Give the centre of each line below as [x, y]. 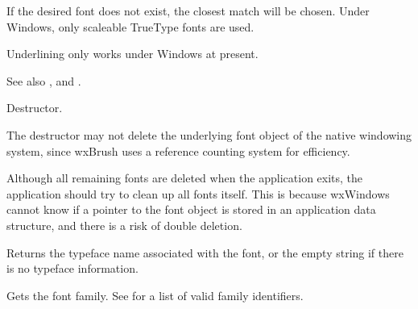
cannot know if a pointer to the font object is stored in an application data [191, 209]
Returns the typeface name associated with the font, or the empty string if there [205, 252]
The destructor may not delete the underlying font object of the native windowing [209, 134]
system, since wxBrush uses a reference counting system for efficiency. [178, 150]
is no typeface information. [72, 268]
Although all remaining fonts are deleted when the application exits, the [185, 178]
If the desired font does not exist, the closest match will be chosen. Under [188, 10]
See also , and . [44, 80]
